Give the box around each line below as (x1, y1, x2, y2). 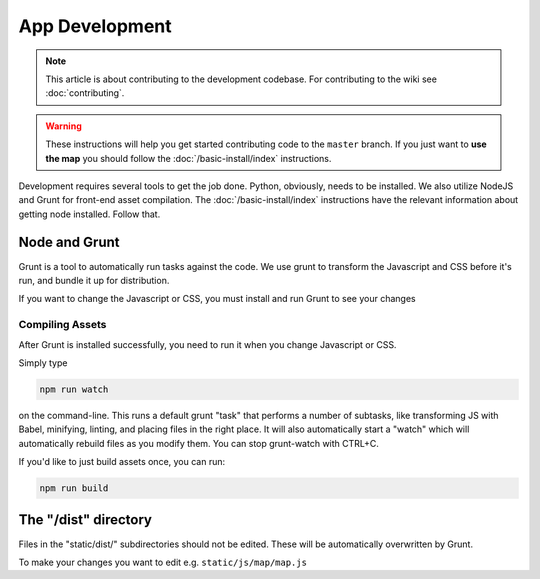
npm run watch (39, 383, 109, 395)
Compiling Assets (18, 318, 107, 332)
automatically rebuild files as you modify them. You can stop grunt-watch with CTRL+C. (18, 437, 380, 449)
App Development (18, 15, 172, 37)
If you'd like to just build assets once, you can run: (18, 456, 226, 468)
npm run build (39, 483, 109, 494)
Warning (45, 120, 82, 132)
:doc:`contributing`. (45, 87, 125, 99)
